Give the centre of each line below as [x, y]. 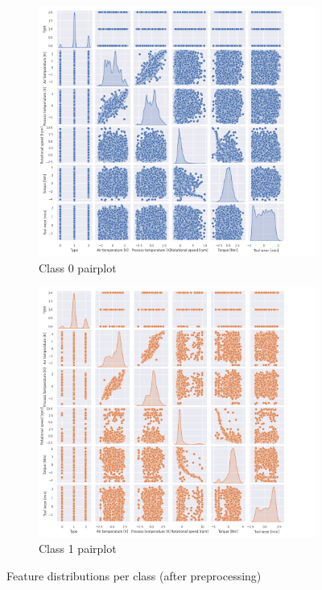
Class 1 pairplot [78, 548]
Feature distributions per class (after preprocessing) [134, 575]
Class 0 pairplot [78, 267]
